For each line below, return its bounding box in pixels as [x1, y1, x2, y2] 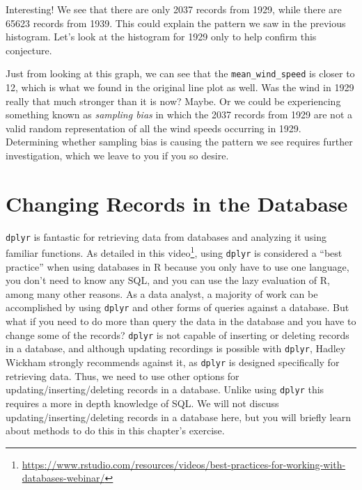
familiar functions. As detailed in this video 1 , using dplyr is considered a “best [6, 244, 343, 260]
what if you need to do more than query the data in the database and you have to [6, 314, 356, 329]
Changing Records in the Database [6, 189, 348, 217]
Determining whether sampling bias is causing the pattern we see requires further [6, 134, 353, 149]
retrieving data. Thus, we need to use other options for [6, 368, 239, 383]
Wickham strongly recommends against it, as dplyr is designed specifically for [6, 355, 340, 370]
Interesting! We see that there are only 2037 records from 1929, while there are [6, 2, 342, 16]
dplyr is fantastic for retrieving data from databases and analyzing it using [6, 229, 327, 244]
